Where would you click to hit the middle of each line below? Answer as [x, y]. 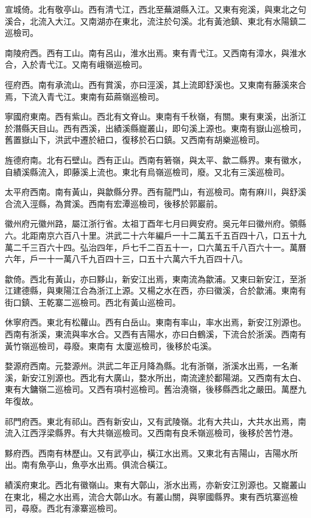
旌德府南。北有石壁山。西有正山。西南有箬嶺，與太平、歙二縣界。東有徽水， [155, 159]
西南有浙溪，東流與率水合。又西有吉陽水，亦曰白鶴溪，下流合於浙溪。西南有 [155, 334]
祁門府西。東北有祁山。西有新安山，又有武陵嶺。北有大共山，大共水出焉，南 [155, 421]
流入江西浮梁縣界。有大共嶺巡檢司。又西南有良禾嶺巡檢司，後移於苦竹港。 [151, 433]
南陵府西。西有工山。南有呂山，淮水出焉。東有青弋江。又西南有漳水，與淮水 [155, 52]
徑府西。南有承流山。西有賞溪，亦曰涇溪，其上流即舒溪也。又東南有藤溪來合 [155, 84]
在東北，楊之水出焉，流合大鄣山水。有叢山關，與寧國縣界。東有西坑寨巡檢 [151, 496]
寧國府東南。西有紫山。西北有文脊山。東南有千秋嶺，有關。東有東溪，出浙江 [155, 116]
